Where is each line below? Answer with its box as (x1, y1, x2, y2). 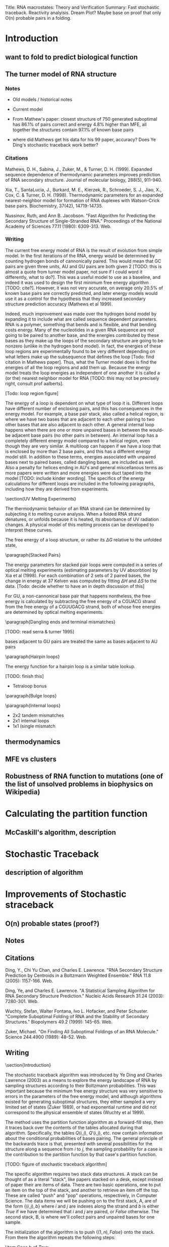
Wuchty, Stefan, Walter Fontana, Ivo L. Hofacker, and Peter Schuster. (5, 1008, 149, 1014)
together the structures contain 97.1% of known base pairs (12, 127, 134, 133)
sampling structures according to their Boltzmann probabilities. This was (5, 1082, 156, 1088)
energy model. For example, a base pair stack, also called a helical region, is (5, 411, 164, 417)
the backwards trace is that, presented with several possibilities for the (5, 1140, 152, 1146)
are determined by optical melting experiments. (5, 609, 104, 615)
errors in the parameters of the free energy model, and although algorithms (5, 1093, 162, 1099)
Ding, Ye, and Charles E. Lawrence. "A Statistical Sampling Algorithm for (5, 987, 155, 993)
